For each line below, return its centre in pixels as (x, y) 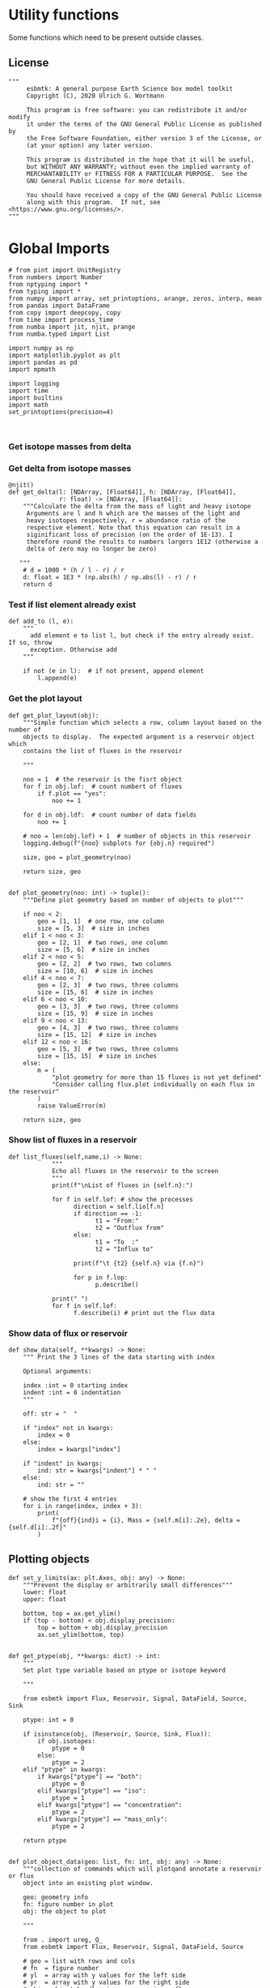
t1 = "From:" (117, 1221)
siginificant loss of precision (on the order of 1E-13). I (129, 534)
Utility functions (64, 15)
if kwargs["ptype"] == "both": (90, 1776)
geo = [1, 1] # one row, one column (101, 921)
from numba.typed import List (59, 334)
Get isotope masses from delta (70, 446)
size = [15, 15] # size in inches (97, 1056)
